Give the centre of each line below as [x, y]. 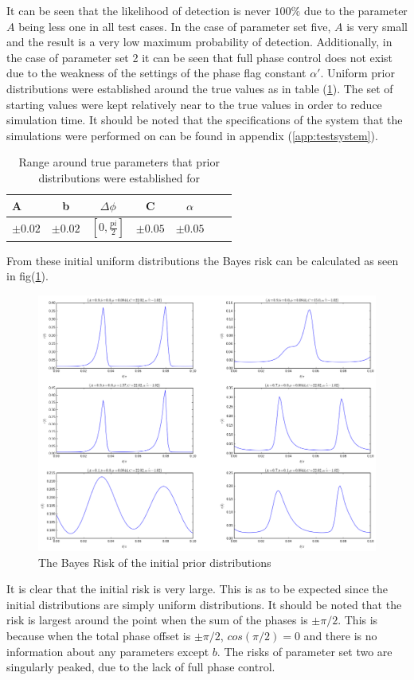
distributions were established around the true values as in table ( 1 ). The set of [200, 88]
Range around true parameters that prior [119, 162]
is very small [377, 26]
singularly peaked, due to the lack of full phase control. [141, 667]
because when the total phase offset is [99, 635]
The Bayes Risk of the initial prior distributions [155, 562]
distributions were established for [119, 177]
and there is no [340, 635]
